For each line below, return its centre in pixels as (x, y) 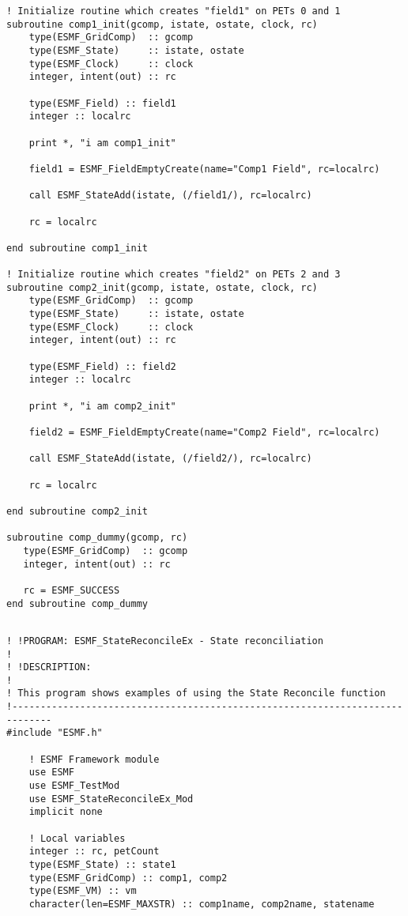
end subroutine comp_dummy (77, 603)
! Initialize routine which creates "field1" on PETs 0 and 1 (174, 11)
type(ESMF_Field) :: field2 (102, 366)
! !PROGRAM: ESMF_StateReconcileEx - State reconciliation (165, 641)
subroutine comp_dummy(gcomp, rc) (97, 538)
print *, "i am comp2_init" (102, 406)
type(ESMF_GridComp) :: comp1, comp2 (128, 878)
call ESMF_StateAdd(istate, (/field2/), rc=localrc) (170, 459)
